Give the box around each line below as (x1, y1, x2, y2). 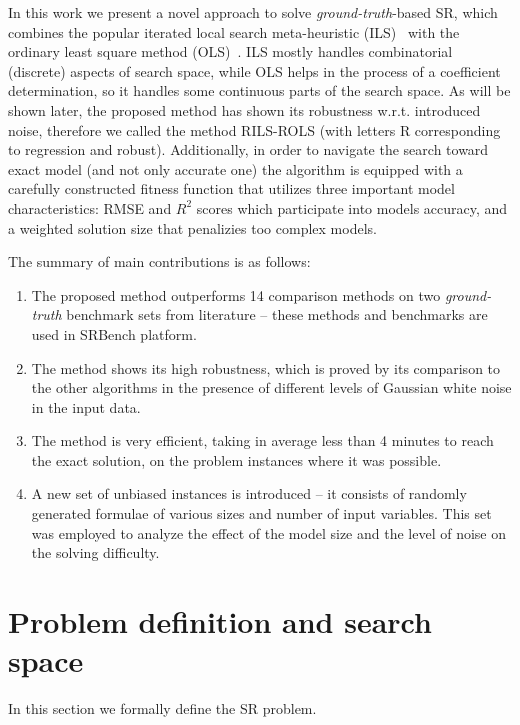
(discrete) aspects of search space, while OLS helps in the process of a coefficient (8, 60, 501, 81)
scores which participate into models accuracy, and (196, 197, 508, 218)
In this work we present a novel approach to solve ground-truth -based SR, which (8, 2, 498, 22)
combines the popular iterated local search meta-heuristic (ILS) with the (8, 21, 460, 42)
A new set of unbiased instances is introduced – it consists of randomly (31, 483, 467, 504)
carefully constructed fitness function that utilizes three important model (8, 178, 455, 199)
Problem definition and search (8, 601, 432, 642)
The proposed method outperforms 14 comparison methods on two (31, 284, 441, 305)
